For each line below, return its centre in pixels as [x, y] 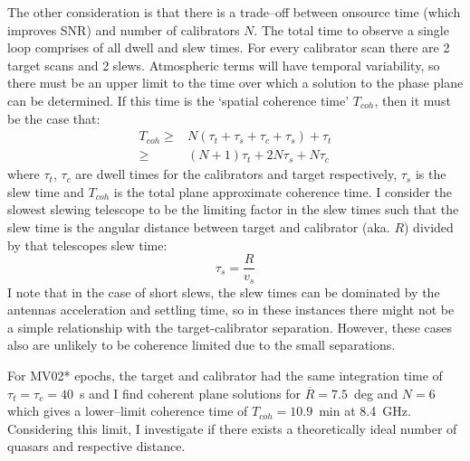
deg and [376, 393]
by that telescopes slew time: [87, 245]
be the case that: [54, 118]
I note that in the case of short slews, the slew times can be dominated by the [224, 292]
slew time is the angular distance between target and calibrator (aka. [199, 227]
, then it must [412, 100]
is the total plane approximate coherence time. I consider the [283, 191]
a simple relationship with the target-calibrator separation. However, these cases [230, 327]
